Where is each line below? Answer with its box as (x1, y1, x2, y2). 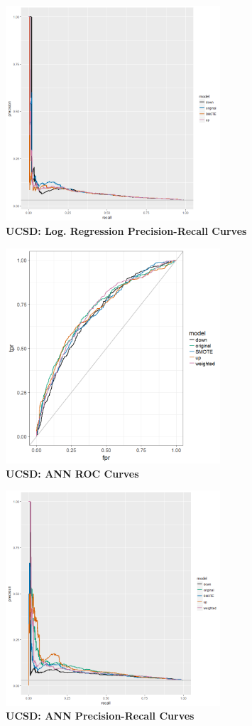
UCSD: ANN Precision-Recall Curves (6, 708, 195, 723)
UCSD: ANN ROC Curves (6, 465, 139, 480)
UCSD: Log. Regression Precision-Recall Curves (6, 223, 247, 238)
